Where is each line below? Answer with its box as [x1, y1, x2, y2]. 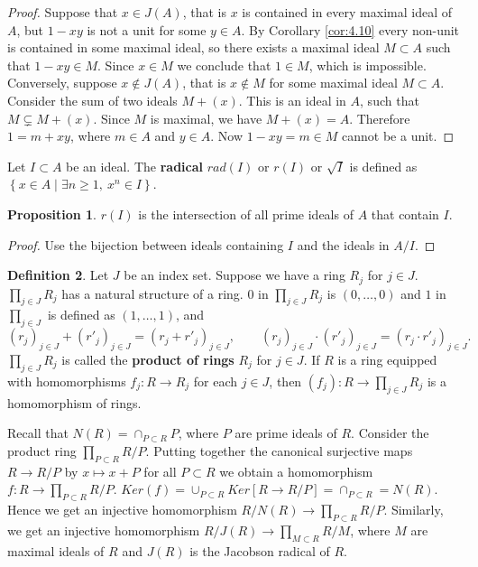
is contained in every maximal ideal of [242, 3, 452, 21]
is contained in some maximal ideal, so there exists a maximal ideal [7, 38, 380, 57]
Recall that [7, 423, 69, 442]
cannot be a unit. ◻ [342, 126, 455, 145]
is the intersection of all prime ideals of [138, 204, 354, 223]
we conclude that [177, 55, 271, 74]
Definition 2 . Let [7, 265, 109, 284]
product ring [7, 441, 77, 460]
